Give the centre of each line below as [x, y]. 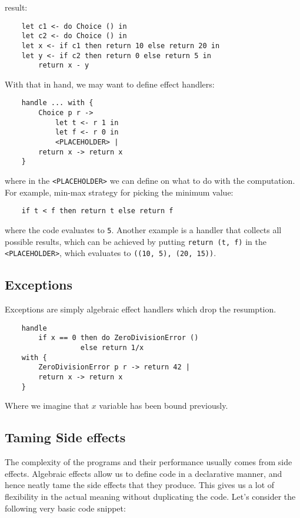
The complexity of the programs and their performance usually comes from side [149, 462]
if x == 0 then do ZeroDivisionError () [119, 338]
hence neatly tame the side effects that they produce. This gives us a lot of [140, 485]
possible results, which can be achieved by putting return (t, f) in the [136, 241]
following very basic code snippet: [65, 508]
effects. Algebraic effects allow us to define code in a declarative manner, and [144, 473]
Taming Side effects [65, 437]
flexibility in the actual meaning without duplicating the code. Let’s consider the [150, 496]
